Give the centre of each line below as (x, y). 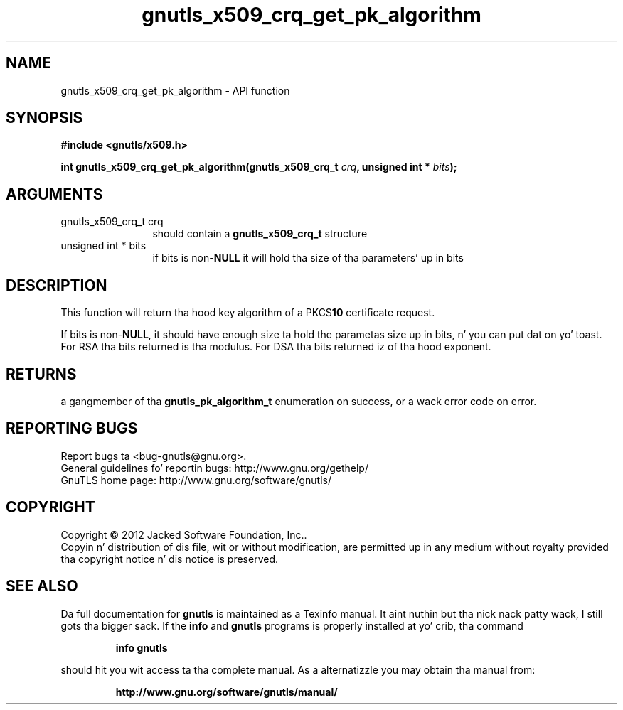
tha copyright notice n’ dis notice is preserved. (170, 559)
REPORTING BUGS (72, 429)
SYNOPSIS (44, 118)
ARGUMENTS (54, 194)
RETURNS (41, 374)
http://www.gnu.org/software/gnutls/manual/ (227, 692)
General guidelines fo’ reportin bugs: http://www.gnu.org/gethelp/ (214, 468)
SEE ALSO (42, 586)
